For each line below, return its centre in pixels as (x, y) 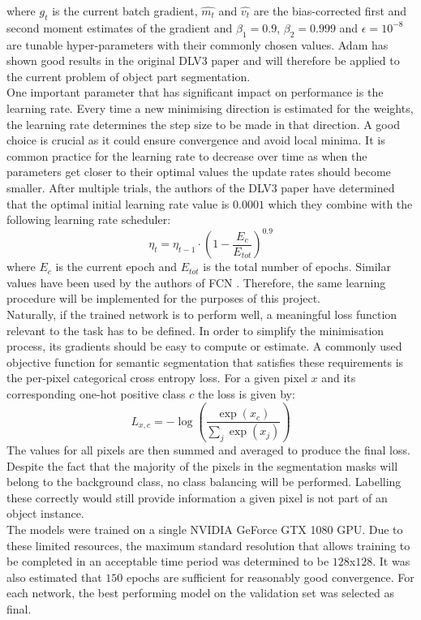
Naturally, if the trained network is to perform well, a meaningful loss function (202, 314)
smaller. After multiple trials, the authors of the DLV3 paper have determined (201, 187)
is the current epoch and (116, 267)
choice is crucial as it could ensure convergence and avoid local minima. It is (196, 140)
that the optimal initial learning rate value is (118, 203)
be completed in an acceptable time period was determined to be (168, 561)
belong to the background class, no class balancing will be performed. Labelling (204, 482)
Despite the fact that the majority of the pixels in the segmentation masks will (202, 465)
